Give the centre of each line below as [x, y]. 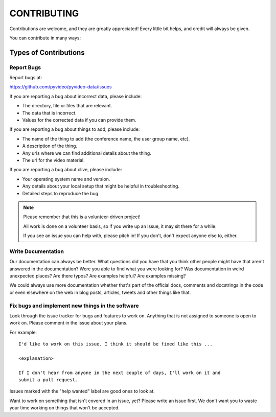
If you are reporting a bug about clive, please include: [66, 170]
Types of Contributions [47, 52]
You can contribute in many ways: [45, 38]
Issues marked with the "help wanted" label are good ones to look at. [82, 391]
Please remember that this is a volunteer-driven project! [82, 217]
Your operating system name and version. [66, 179]
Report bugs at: [26, 78]
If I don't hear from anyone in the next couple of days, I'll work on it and [120, 373]
